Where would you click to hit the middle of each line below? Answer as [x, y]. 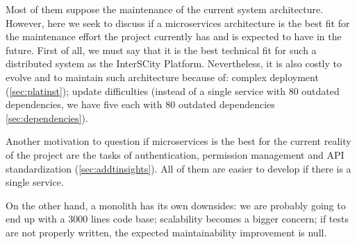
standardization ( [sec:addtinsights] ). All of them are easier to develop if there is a [178, 168]
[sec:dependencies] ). [47, 117]
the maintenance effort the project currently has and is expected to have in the [174, 36]
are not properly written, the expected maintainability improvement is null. [166, 232]
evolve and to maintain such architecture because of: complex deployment [162, 77]
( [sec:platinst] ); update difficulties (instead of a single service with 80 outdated [173, 90]
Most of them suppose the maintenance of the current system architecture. [165, 9]
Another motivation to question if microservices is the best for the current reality [178, 141]
